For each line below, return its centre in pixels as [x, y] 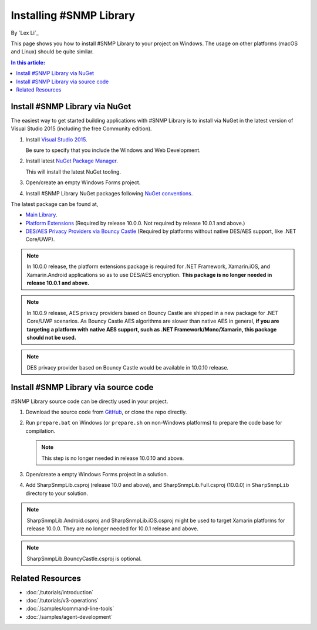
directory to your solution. [57, 493]
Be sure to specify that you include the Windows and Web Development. [113, 150]
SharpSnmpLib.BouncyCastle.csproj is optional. [84, 558]
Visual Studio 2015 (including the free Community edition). [81, 128]
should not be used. [51, 338]
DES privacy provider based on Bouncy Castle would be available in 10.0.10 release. [128, 367]
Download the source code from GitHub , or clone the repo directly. [106, 412]
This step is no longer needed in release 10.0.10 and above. [113, 458]
